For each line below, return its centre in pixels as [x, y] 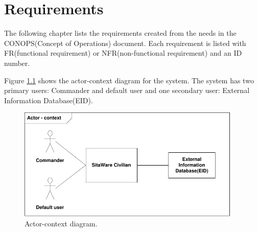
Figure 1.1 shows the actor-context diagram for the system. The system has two [129, 80]
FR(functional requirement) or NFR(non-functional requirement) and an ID [123, 53]
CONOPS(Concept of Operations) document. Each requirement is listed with [125, 43]
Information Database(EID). [49, 100]
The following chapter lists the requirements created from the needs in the [120, 33]
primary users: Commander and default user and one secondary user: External [127, 90]
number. [17, 63]
